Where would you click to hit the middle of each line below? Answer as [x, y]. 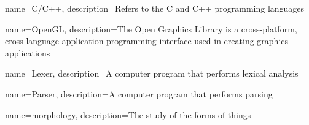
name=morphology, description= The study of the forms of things [128, 114]
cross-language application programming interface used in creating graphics [147, 41]
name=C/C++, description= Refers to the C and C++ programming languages [155, 8]
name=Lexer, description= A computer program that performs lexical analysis [152, 73]
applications [28, 52]
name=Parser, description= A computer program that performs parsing [139, 93]
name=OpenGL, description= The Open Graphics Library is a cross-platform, [151, 28]
